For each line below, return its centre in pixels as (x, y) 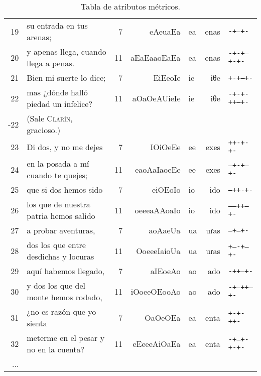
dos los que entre (56, 245)
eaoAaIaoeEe (158, 169)
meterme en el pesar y (66, 338)
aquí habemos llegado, (66, 271)
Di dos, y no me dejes (65, 147)
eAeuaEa (165, 31)
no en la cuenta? (55, 349)
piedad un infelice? (60, 104)
